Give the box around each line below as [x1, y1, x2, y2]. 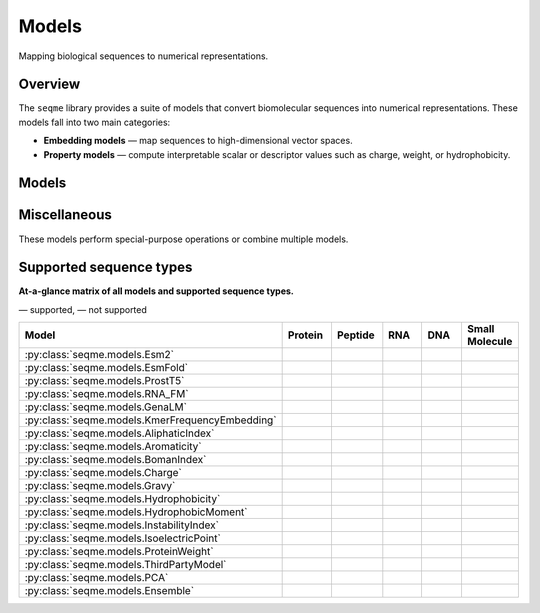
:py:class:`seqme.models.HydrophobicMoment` [24, 505, 248, 519]
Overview [18, 76, 81, 93]
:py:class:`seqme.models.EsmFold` [24, 361, 189, 375]
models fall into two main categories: [18, 116, 171, 128]
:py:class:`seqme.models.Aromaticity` [24, 440, 202, 454]
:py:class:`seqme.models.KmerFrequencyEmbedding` [24, 413, 277, 427]
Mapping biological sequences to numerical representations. [18, 50, 269, 62]
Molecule [466, 335, 513, 349]
